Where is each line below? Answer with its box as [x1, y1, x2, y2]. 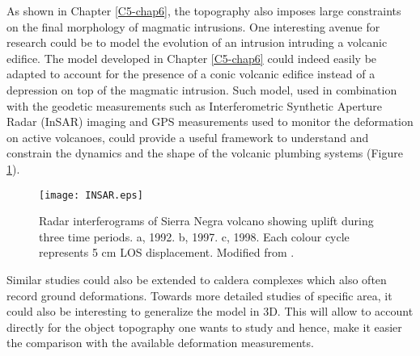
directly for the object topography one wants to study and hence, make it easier [6, 318, 402, 335]
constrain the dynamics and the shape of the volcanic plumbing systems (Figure [6, 144, 403, 161]
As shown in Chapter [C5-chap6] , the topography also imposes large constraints [6, 2, 401, 19]
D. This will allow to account [269, 303, 414, 320]
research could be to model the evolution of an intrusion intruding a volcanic [6, 34, 388, 51]
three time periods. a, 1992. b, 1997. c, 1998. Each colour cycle [39, 228, 350, 245]
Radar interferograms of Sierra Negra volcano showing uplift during [39, 212, 374, 229]
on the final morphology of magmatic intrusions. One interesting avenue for [6, 18, 380, 35]
